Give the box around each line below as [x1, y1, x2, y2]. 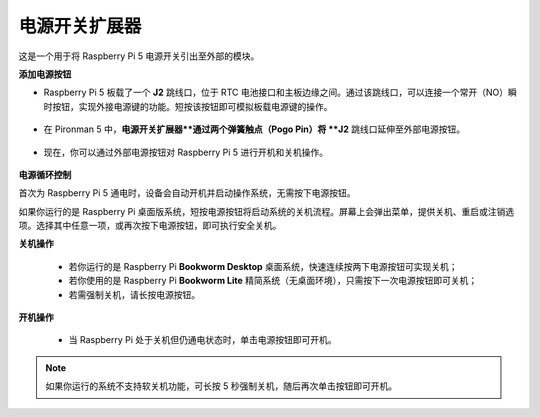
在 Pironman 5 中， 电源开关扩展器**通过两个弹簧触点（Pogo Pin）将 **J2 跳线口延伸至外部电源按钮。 [43, 123, 465, 135]
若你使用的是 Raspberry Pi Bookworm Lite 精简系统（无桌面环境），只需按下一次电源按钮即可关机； [68, 275, 478, 287]
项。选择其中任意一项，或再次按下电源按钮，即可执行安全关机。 [18, 220, 282, 232]
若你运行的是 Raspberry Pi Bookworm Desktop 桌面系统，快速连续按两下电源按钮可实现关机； [68, 260, 458, 272]
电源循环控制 [18, 168, 72, 180]
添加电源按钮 [18, 68, 72, 80]
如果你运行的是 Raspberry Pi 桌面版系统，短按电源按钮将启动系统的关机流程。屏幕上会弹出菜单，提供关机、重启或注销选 [18, 205, 515, 217]
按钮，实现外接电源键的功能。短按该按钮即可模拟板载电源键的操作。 [51, 100, 333, 112]
